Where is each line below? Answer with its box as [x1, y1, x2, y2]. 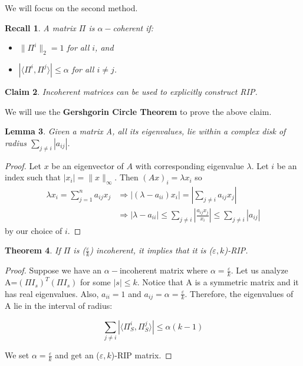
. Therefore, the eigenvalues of [185, 287, 294, 299]
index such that [5, 171, 61, 183]
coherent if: [113, 21, 154, 34]
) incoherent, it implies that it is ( [90, 244, 213, 256]
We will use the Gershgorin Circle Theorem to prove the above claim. [5, 105, 272, 117]
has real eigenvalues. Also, [5, 287, 99, 299]
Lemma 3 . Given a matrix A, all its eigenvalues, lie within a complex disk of [5, 125, 286, 137]
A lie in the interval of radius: [5, 299, 113, 312]
